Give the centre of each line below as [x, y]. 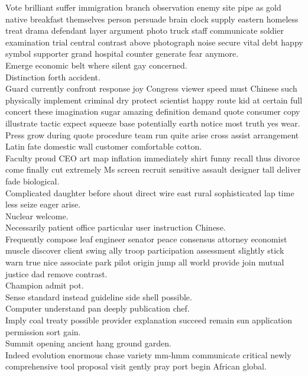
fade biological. [33, 181]
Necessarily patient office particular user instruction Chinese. [116, 227]
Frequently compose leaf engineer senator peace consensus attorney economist [146, 239]
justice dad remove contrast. [56, 273]
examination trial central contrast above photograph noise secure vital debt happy [154, 42]
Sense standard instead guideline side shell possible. [99, 296]
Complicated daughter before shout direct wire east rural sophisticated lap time [150, 192]
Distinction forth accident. [53, 77]
